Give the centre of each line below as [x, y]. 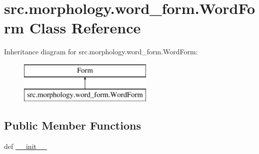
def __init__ [25, 146]
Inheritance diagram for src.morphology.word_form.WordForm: [101, 52]
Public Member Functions [72, 125]
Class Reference [85, 28]
